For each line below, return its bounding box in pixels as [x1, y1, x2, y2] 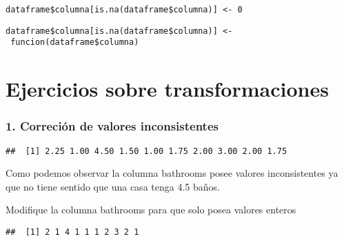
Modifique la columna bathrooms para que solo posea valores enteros [6, 202, 296, 217]
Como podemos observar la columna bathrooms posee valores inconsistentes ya [6, 166, 338, 180]
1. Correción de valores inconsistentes [6, 117, 219, 135]
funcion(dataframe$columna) [10, 37, 139, 48]
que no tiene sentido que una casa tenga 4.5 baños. [6, 179, 220, 193]
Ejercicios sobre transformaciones [6, 75, 329, 103]
